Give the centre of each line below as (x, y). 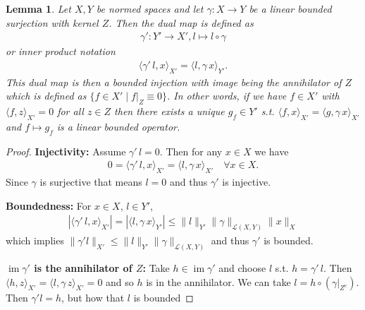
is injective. (247, 182)
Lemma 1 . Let (38, 8)
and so (120, 281)
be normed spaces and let (150, 8)
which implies (35, 240)
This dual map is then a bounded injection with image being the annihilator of (174, 82)
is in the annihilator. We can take (218, 281)
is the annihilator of (83, 267)
